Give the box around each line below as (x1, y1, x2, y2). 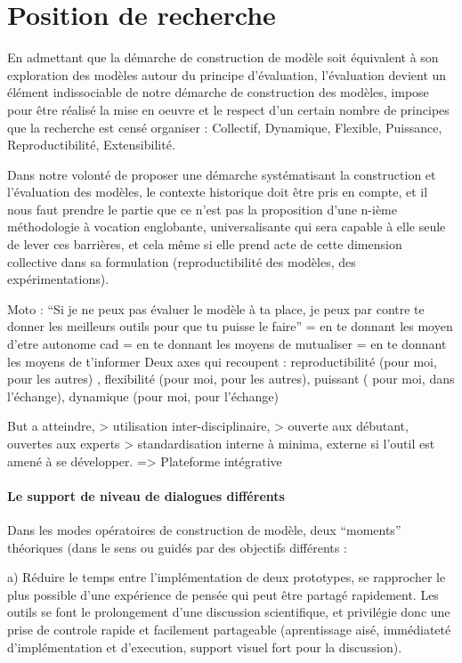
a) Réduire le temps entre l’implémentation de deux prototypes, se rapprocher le (7, 568, 446, 586)
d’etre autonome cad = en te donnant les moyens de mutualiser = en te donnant (7, 335, 447, 353)
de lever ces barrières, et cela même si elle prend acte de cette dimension (7, 235, 402, 254)
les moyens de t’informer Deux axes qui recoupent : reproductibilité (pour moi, (7, 352, 437, 370)
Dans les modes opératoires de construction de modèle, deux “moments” (7, 520, 401, 538)
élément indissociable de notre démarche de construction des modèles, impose (7, 83, 429, 101)
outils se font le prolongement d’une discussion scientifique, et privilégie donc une (7, 602, 450, 621)
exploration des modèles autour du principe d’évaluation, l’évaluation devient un (7, 65, 447, 84)
